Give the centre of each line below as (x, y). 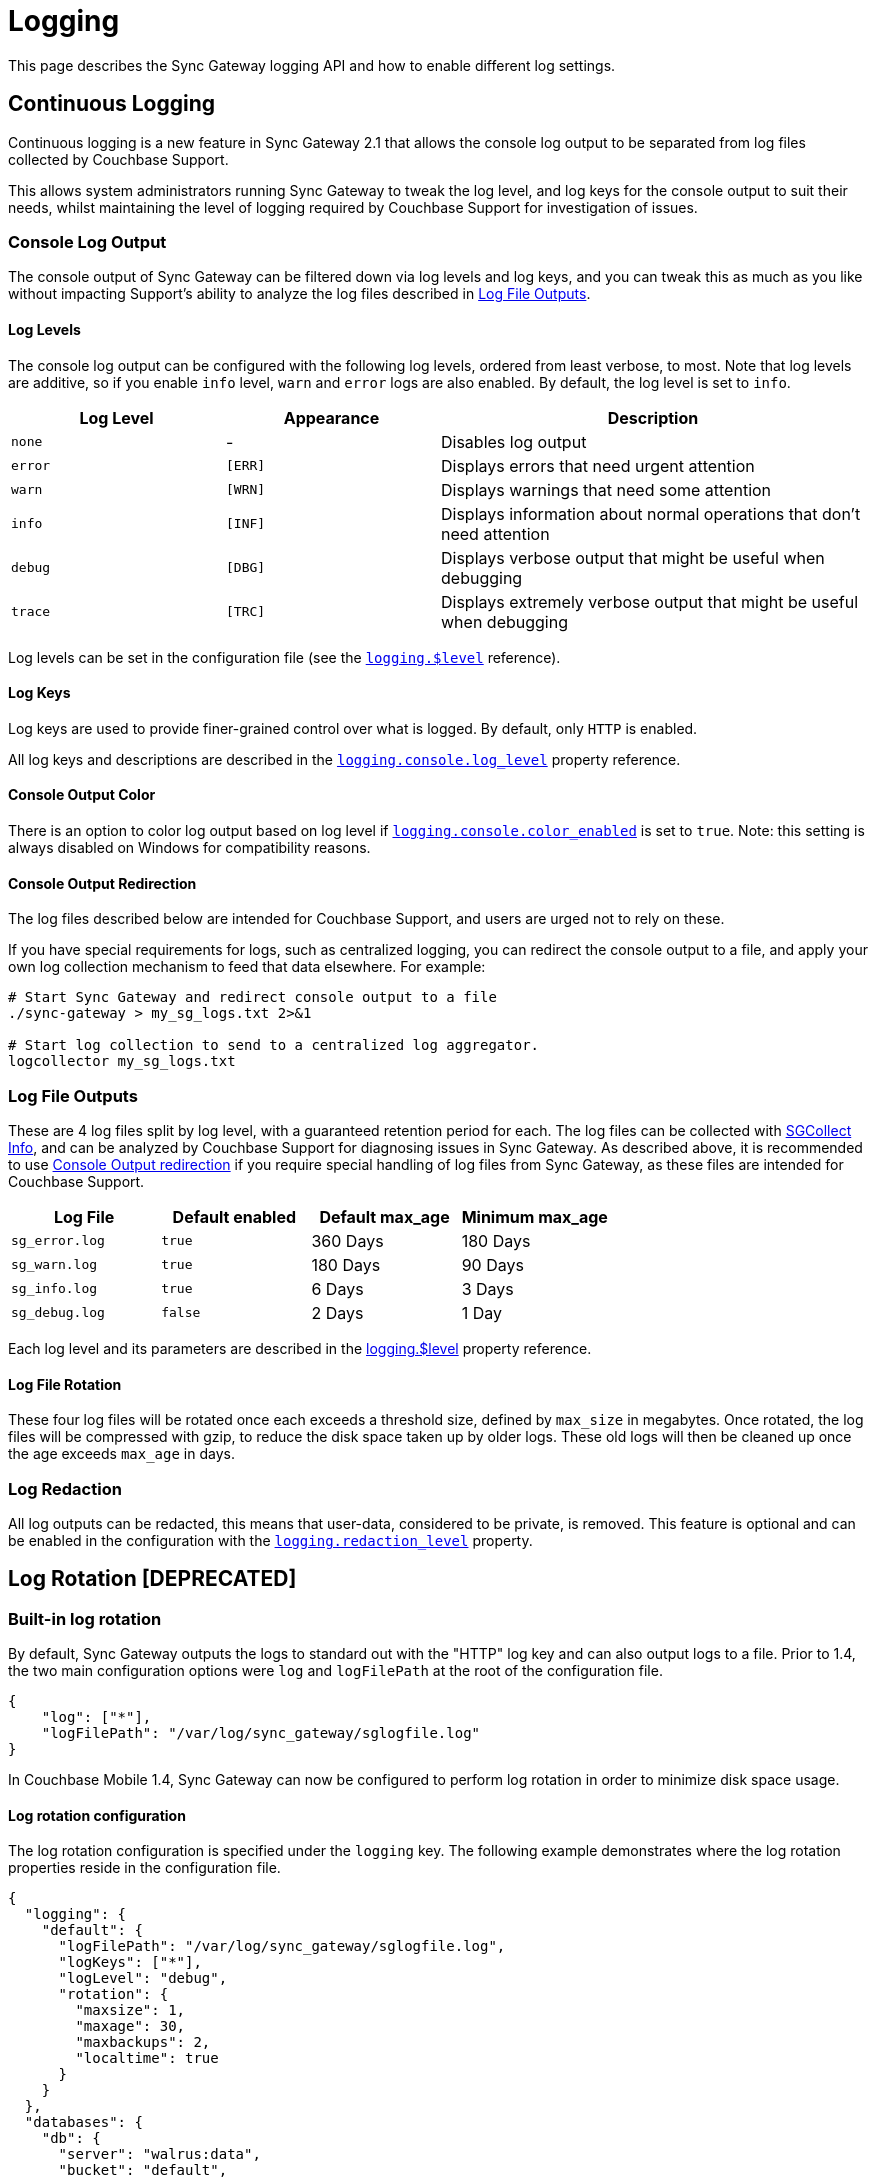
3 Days (487, 1288)
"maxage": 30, (130, 2026)
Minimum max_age (534, 1216)
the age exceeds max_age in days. (121, 1454)
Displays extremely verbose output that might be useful (650, 601)
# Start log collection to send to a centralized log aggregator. (274, 1045)
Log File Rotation (65, 1384)
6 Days (337, 1288)
